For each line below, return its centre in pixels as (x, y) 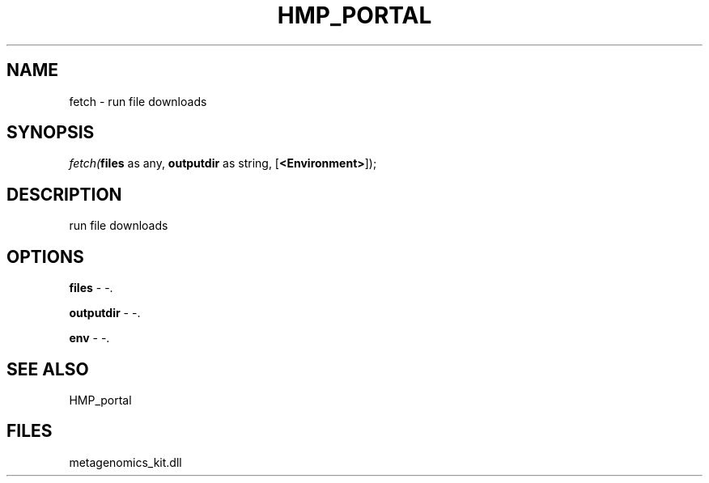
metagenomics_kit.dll (125, 462)
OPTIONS (45, 256)
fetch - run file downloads (138, 101)
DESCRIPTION (64, 194)
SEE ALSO (48, 369)
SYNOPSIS (51, 133)
